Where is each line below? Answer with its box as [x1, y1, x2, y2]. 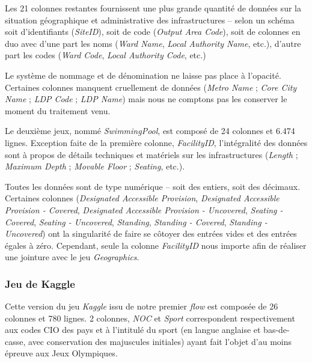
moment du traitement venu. [5, 104, 111, 117]
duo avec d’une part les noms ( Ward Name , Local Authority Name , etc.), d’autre [5, 37, 301, 49]
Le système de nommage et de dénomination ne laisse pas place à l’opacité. [5, 69, 281, 81]
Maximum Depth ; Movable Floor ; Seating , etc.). [5, 160, 185, 172]
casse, [5, 335, 26, 347]
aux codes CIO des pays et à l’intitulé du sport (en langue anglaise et [5, 323, 261, 336]
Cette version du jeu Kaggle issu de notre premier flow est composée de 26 [5, 300, 278, 313]
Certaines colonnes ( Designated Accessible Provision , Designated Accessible [5, 192, 280, 204]
